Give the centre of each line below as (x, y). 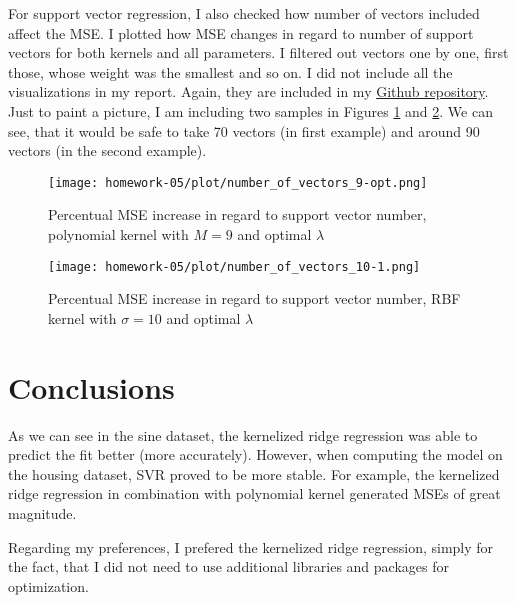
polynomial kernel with (118, 234)
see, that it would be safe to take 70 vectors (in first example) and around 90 (244, 130)
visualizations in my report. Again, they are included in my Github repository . (248, 91)
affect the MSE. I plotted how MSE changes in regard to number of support (241, 32)
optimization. (48, 585)
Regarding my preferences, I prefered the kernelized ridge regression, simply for (251, 546)
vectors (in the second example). (107, 150)
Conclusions (91, 386)
